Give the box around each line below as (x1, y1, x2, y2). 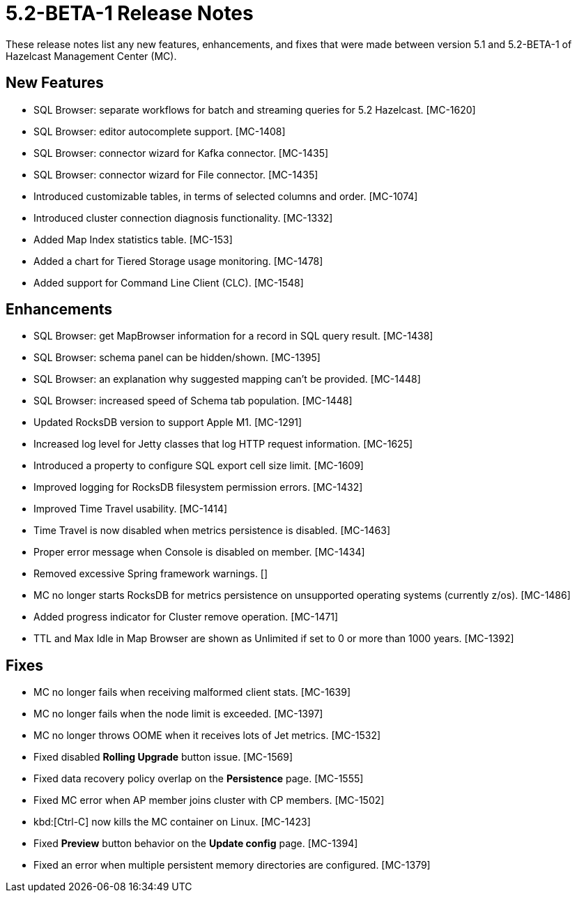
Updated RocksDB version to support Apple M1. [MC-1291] (33, 416, 302, 429)
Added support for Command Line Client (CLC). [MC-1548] (33, 276, 304, 289)
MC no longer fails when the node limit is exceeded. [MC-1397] (33, 708, 323, 720)
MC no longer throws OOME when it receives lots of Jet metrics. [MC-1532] (33, 729, 381, 742)
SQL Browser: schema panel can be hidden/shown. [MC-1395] (33, 351, 321, 364)
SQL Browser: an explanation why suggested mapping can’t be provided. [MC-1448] (33, 373, 421, 386)
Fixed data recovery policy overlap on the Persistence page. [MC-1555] (33, 773, 364, 785)
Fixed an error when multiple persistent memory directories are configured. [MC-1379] (33, 859, 431, 872)
